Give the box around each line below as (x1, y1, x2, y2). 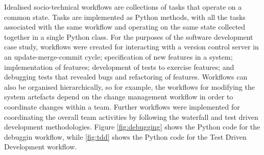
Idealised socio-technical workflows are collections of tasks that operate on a (4, 2, 242, 12)
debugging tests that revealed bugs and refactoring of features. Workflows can (4, 71, 248, 82)
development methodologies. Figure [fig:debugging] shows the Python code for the (4, 121, 260, 132)
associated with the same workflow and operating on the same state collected (4, 21, 246, 32)
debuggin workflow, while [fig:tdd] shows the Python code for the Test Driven (4, 131, 247, 142)
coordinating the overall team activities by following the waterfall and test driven (4, 111, 258, 122)
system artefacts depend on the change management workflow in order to (4, 91, 233, 102)
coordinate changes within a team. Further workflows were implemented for (4, 101, 240, 112)
